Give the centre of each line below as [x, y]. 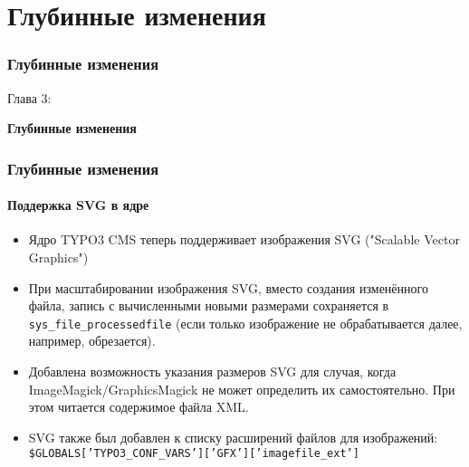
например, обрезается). [92, 341]
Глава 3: [29, 97]
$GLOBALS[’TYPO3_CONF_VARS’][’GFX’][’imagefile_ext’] [194, 454]
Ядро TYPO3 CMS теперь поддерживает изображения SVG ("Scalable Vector [244, 239]
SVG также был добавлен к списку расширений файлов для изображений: [233, 437]
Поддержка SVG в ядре [78, 205]
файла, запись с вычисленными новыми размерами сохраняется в [209, 305]
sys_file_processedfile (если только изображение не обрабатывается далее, [245, 323]
